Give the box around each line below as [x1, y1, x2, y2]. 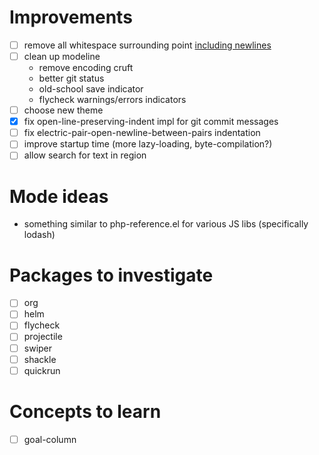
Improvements [9, 6, 133, 29]
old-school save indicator [38, 83, 144, 95]
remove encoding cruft [38, 62, 134, 74]
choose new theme [23, 104, 104, 116]
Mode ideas [9, 185, 109, 208]
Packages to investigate [9, 264, 214, 286]
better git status [38, 72, 105, 85]
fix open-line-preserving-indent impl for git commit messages [23, 116, 279, 128]
